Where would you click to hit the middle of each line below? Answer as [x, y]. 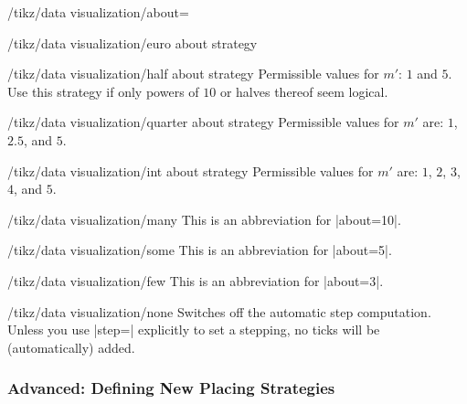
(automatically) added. [71, 347]
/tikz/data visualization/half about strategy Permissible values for [193, 74]
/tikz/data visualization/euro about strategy [133, 43]
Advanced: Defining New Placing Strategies [171, 388]
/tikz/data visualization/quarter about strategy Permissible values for [203, 122]
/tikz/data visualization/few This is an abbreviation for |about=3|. [196, 280]
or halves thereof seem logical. [304, 91]
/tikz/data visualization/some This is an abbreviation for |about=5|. [200, 250]
